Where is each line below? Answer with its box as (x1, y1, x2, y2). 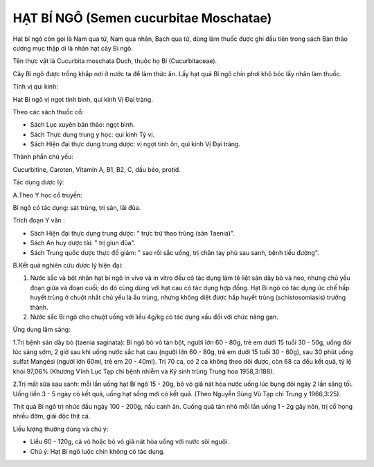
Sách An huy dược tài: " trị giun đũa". (30, 239, 136, 247)
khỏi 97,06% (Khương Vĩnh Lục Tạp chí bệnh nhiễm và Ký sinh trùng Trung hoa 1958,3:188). (12, 367, 275, 376)
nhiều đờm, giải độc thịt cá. (12, 412, 91, 421)
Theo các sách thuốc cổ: (12, 107, 84, 116)
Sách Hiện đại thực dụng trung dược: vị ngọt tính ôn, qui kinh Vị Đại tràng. (30, 140, 240, 148)
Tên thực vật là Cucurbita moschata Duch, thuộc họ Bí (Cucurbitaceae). (12, 57, 217, 65)
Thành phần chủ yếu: (12, 152, 74, 161)
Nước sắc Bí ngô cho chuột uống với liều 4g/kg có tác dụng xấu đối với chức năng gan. (30, 312, 278, 321)
